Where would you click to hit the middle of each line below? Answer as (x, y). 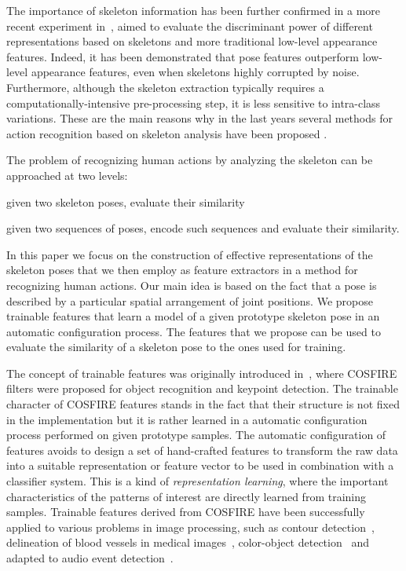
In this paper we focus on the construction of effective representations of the (190, 254)
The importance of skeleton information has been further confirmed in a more (194, 10)
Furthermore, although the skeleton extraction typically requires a (165, 87)
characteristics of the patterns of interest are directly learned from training (186, 496)
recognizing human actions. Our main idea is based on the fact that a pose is (192, 285)
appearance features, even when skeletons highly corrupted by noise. (195, 72)
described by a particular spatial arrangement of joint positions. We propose (190, 300)
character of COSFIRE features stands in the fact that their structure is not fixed (203, 404)
